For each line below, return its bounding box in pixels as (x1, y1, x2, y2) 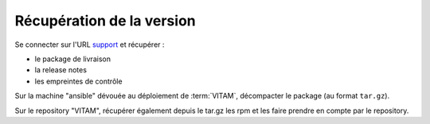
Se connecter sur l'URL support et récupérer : (14, 40, 165, 49)
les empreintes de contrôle (34, 76, 123, 86)
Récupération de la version (14, 12, 196, 29)
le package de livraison (34, 54, 111, 64)
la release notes (34, 65, 88, 75)
